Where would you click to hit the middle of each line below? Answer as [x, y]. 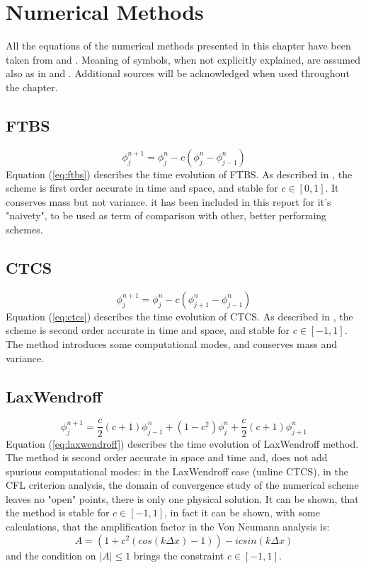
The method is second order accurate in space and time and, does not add [167, 457]
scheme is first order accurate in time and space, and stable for [142, 188]
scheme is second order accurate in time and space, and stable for [148, 330]
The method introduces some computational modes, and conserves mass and [172, 344]
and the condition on [51, 555]
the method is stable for [58, 512]
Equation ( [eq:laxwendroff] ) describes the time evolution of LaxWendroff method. [182, 443]
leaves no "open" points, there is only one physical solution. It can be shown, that [182, 498]
